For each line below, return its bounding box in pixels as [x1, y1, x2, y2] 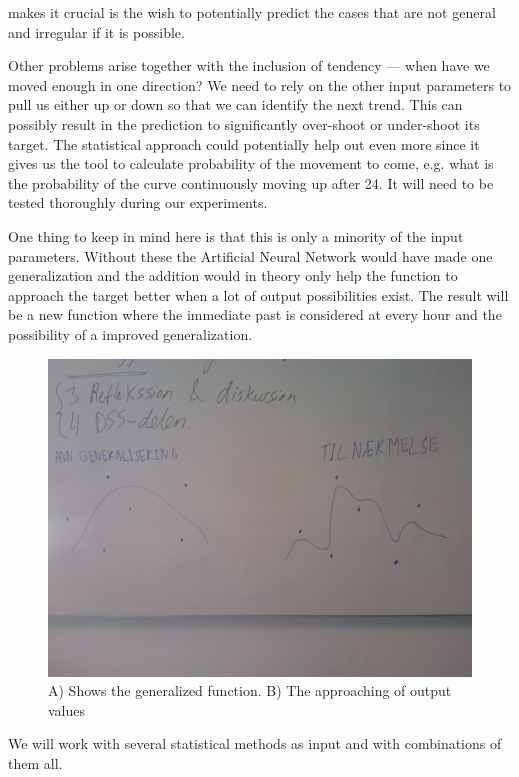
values [48, 699, 86, 720]
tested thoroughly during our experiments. [8, 192, 268, 213]
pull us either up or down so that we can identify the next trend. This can [8, 94, 463, 115]
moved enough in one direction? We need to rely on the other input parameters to [8, 74, 512, 95]
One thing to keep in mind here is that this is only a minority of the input [8, 225, 464, 246]
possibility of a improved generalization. [8, 323, 253, 344]
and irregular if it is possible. [8, 21, 185, 42]
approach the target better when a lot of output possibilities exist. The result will [8, 284, 509, 305]
